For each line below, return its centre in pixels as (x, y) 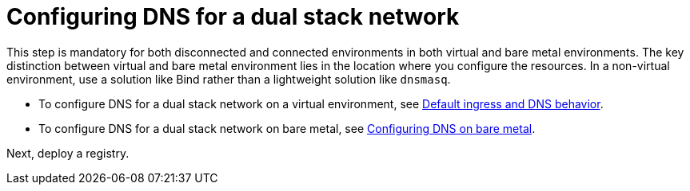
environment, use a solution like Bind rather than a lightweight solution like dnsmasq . (229, 79)
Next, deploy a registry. (68, 153)
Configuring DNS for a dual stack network (233, 17)
